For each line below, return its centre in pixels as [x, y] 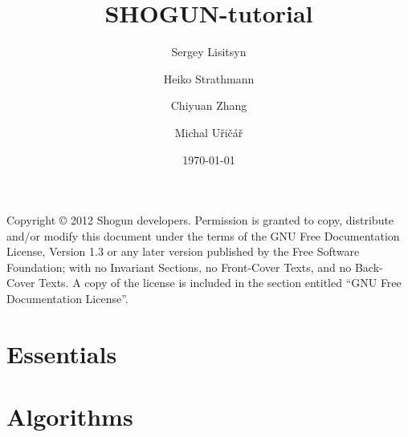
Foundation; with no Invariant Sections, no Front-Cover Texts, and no [179, 267]
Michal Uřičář [209, 132]
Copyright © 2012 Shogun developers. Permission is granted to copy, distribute [200, 220]
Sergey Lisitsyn [209, 52]
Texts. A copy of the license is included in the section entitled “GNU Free [220, 283]
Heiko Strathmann [209, 78]
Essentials [62, 353]
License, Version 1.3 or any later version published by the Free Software [183, 251]
